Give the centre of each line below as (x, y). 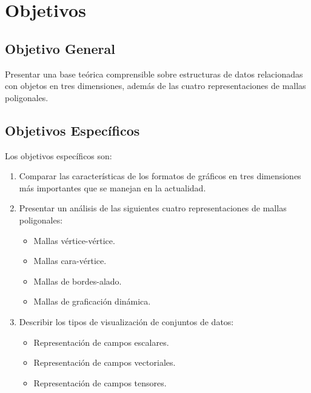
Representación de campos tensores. (100, 382)
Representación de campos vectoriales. (105, 362)
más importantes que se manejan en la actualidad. (112, 187)
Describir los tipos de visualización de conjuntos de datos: (126, 321)
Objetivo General (60, 48)
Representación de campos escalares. (101, 342)
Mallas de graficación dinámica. (92, 301)
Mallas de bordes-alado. (78, 281)
